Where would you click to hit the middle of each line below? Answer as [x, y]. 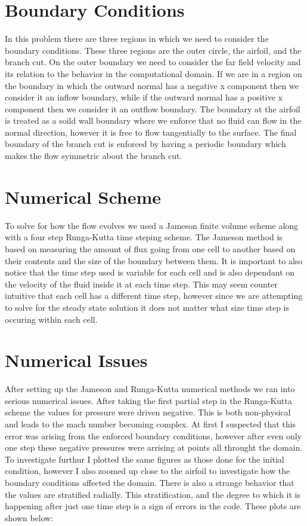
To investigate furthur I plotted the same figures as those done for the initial [145, 459]
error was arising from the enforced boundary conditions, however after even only [153, 435]
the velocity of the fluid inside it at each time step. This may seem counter [141, 284]
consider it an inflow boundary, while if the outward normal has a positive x [144, 97]
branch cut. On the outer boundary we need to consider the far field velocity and [153, 62]
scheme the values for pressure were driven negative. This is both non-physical [148, 412]
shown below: [29, 517]
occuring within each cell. [51, 319]
